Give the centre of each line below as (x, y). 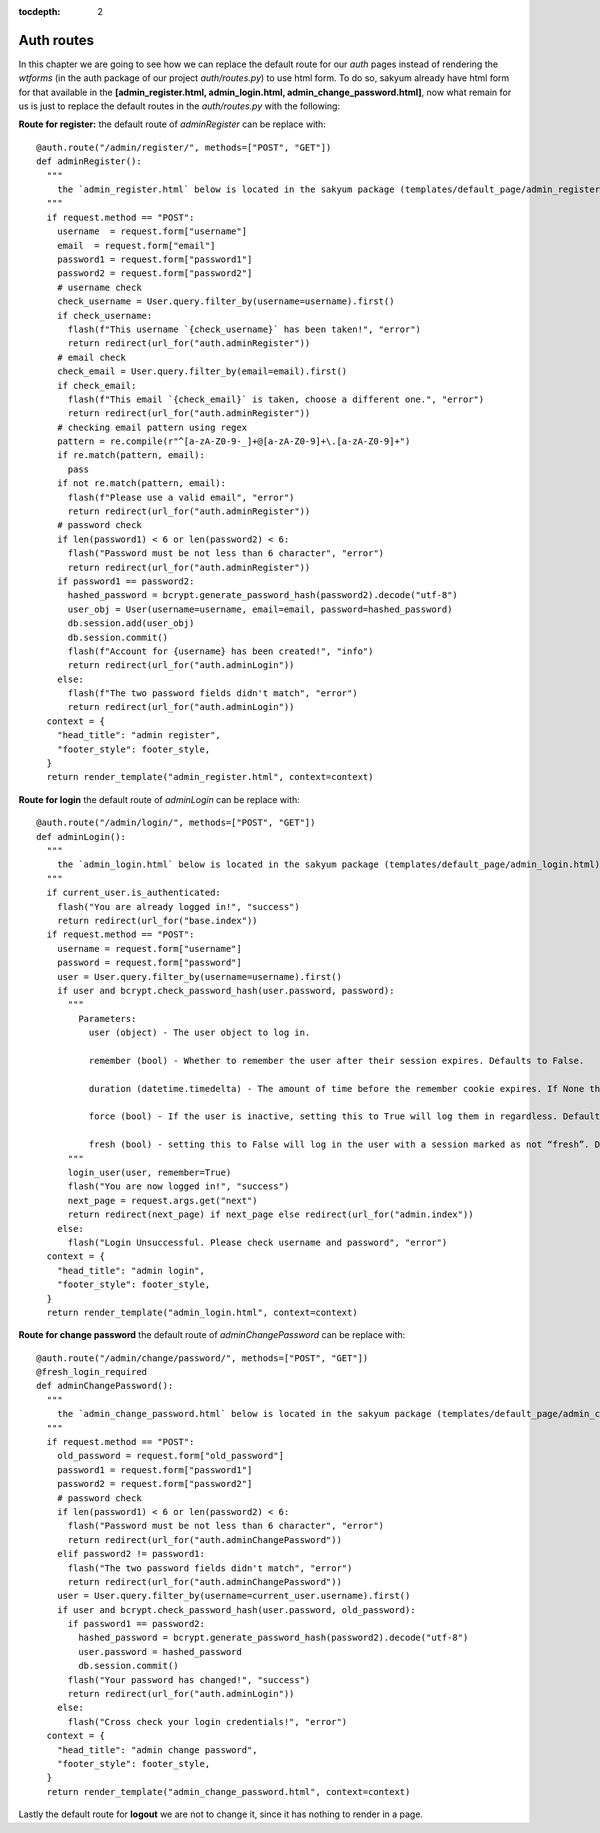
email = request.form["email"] (136, 245)
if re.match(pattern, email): (130, 455)
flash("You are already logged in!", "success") (178, 906)
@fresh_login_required (92, 1372)
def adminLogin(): (81, 836)
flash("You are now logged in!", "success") (178, 1186)
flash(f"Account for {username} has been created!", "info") (220, 651)
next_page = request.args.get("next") (163, 1200)
